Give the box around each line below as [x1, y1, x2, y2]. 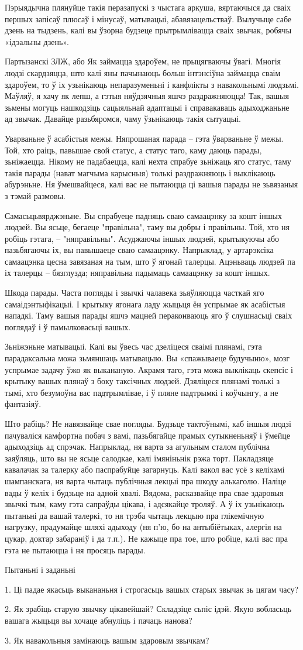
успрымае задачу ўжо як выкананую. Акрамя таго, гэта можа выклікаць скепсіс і [5, 363, 293, 375]
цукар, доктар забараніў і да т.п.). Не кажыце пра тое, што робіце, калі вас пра [5, 532, 288, 544]
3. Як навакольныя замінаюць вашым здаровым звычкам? [5, 634, 209, 646]
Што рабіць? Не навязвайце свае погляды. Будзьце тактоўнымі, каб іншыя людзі [5, 418, 291, 429]
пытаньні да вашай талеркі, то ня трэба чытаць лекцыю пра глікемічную [5, 509, 264, 521]
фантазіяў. [5, 398, 42, 410]
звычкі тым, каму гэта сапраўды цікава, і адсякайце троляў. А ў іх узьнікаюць [5, 498, 284, 510]
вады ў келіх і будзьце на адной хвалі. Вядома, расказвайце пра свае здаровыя [5, 486, 284, 498]
